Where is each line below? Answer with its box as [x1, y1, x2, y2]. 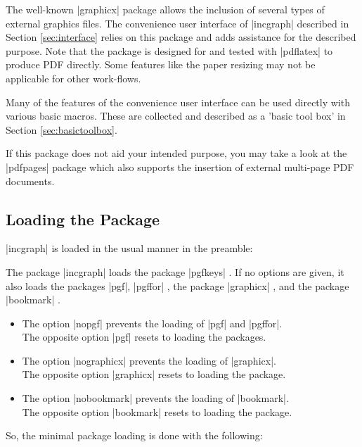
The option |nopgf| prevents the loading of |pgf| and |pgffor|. [22, 315, 283, 330]
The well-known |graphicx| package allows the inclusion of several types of [6, 2, 325, 16]
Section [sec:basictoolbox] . [6, 122, 117, 137]
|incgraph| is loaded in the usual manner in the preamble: [6, 241, 253, 256]
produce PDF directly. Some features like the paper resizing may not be [6, 57, 316, 72]
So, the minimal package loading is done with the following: [6, 428, 263, 443]
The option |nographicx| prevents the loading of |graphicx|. [22, 353, 276, 367]
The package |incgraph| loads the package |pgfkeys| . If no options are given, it [6, 264, 344, 279]
